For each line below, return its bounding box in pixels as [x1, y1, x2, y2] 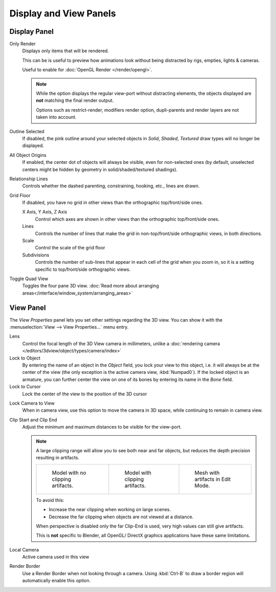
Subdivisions [22, 251, 50, 258]
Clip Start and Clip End [9, 416, 57, 422]
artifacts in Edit [194, 475, 231, 482]
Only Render [9, 41, 36, 47]
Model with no [52, 469, 86, 476]
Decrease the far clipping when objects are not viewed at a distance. [49, 514, 194, 520]
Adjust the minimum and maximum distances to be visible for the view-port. [22, 424, 182, 430]
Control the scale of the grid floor [35, 245, 106, 251]
